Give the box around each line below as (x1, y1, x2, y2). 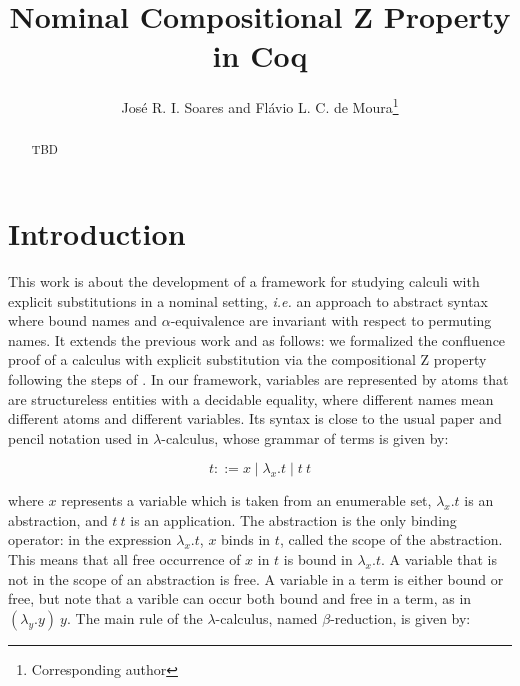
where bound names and (8, 310, 158, 331)
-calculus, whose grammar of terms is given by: (161, 427, 449, 448)
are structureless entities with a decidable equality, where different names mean (8, 388, 494, 409)
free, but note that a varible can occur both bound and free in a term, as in (8, 588, 472, 609)
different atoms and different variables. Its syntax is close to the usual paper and (8, 408, 502, 429)
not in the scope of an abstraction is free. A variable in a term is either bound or (8, 568, 504, 589)
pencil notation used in (8, 427, 149, 448)
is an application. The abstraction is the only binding (130, 509, 457, 530)
